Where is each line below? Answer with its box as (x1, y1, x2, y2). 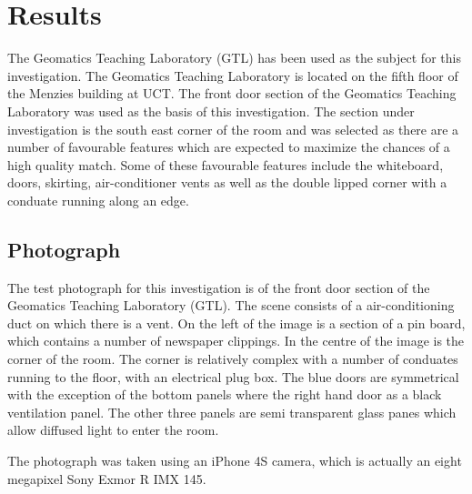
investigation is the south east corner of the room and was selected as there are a (7, 119, 459, 138)
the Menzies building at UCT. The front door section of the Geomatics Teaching (7, 84, 457, 103)
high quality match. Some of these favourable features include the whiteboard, (7, 155, 444, 174)
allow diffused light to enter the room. (7, 420, 219, 439)
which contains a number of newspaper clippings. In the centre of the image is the (7, 331, 465, 350)
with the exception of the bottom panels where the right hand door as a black (7, 385, 442, 404)
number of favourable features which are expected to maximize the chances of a (7, 137, 450, 156)
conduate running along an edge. (7, 190, 189, 209)
